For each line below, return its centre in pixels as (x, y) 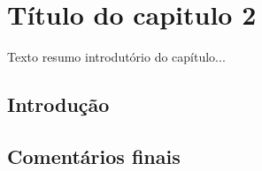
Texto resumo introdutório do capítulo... (116, 57)
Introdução (58, 104)
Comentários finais (94, 156)
